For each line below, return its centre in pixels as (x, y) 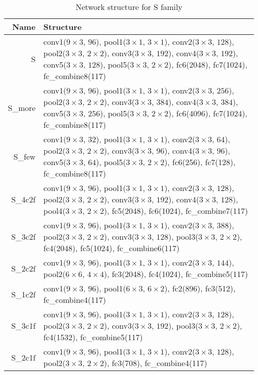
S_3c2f (23, 236)
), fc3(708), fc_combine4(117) (156, 363)
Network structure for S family (129, 7)
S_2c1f (23, 357)
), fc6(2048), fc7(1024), (208, 64)
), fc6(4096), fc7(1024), (208, 113)
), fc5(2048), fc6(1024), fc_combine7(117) (176, 211)
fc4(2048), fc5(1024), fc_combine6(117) (111, 248)
